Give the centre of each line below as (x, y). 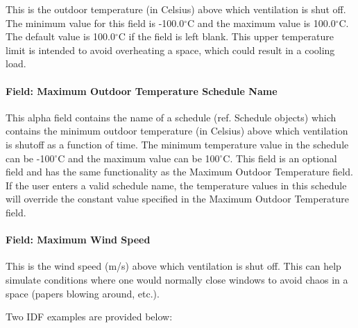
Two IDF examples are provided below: (89, 317)
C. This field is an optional (280, 158)
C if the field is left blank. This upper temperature (226, 36)
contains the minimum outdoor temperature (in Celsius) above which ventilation (177, 131)
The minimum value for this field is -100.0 (95, 23)
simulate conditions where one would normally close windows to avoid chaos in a (177, 279)
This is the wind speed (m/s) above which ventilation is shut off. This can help (173, 266)
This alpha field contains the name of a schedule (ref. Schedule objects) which (171, 117)
